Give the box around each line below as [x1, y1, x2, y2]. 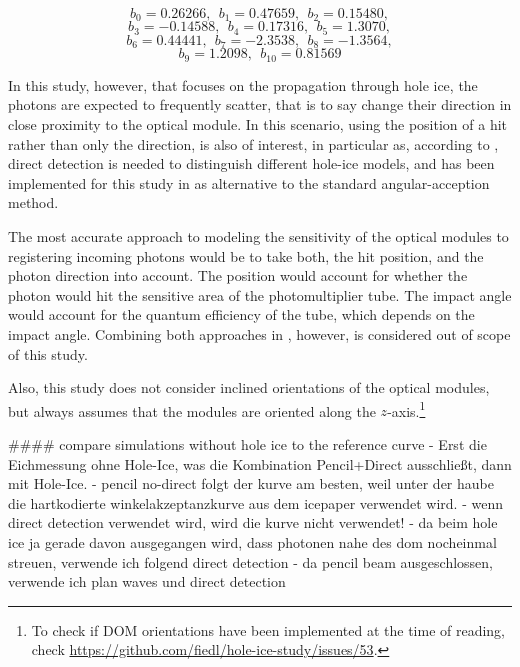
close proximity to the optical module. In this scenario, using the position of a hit [8, 114, 508, 134]
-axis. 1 [387, 397, 426, 421]
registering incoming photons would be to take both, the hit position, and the [8, 245, 484, 266]
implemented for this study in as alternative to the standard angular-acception [8, 172, 490, 193]
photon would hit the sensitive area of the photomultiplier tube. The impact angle [8, 284, 512, 305]
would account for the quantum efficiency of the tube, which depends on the [8, 304, 475, 325]
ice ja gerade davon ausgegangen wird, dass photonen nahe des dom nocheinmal [8, 531, 497, 552]
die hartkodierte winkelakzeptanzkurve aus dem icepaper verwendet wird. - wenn [8, 492, 503, 513]
